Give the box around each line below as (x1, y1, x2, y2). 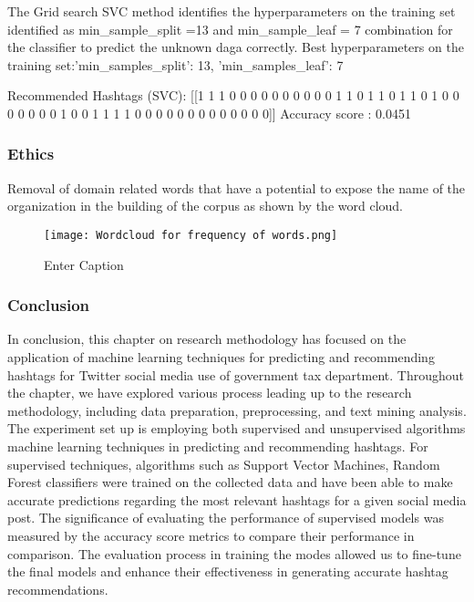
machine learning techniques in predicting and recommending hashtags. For (7, 437, 428, 455)
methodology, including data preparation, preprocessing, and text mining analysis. (7, 400, 467, 420)
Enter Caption (44, 254, 124, 274)
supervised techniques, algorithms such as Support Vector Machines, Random (7, 454, 440, 473)
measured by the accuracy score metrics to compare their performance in (7, 525, 415, 545)
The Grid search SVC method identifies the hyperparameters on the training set (7, 2, 456, 20)
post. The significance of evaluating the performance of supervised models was (7, 508, 444, 527)
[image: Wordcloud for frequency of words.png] (44, 228, 338, 242)
